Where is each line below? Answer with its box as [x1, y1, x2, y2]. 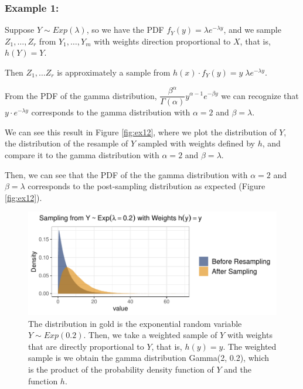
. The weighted [223, 340, 277, 352]
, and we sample [223, 23, 281, 36]
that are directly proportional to [28, 340, 144, 352]
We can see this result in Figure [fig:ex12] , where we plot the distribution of [5, 125, 277, 138]
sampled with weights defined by [138, 137, 255, 149]
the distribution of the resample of [5, 137, 128, 149]
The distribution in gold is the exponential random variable [28, 317, 242, 329]
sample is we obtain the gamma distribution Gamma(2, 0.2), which [28, 352, 270, 364]
